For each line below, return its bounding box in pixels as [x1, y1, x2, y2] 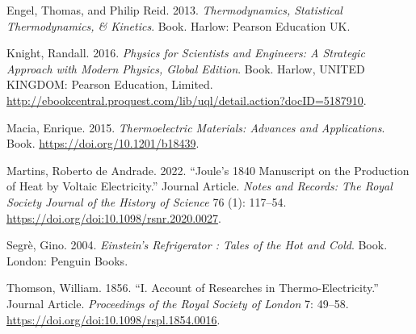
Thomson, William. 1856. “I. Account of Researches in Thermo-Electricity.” [6, 279, 379, 296]
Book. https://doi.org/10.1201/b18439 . [6, 135, 200, 152]
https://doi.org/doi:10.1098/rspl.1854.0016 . [6, 311, 221, 328]
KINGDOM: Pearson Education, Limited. [6, 76, 213, 93]
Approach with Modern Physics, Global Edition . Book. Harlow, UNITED [6, 60, 365, 77]
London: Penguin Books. [6, 252, 128, 269]
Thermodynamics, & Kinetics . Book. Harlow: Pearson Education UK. [6, 17, 351, 34]
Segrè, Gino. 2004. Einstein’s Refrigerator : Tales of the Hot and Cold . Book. [6, 236, 388, 253]
